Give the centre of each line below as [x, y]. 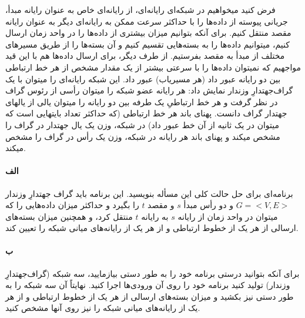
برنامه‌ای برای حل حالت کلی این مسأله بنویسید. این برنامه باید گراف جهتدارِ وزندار [149, 193]
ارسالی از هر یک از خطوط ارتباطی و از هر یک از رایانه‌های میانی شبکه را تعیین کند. [152, 228]
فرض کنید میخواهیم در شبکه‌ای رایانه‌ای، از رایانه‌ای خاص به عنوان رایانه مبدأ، [140, 9]
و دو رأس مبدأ [208, 205]
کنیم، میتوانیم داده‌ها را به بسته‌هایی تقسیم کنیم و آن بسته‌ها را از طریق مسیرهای [148, 44]
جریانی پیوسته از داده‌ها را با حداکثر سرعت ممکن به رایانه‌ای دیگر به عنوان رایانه [147, 21]
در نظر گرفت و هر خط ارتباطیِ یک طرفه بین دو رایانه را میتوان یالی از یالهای [142, 101]
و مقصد [161, 205]
